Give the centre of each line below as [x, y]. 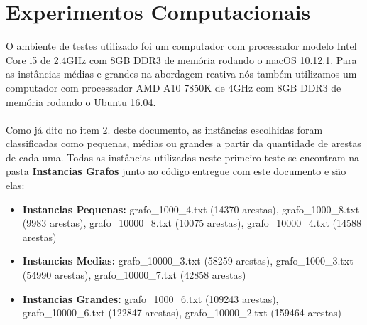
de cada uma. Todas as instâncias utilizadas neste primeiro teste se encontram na [183, 157]
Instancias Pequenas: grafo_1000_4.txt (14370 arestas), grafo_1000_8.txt [191, 209]
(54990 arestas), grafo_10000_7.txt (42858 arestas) [134, 275]
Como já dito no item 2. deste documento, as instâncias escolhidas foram [164, 129]
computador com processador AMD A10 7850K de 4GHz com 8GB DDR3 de [174, 87]
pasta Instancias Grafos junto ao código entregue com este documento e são [176, 171]
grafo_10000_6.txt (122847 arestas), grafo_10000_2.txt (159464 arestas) [182, 313]
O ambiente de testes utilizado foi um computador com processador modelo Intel [181, 46]
